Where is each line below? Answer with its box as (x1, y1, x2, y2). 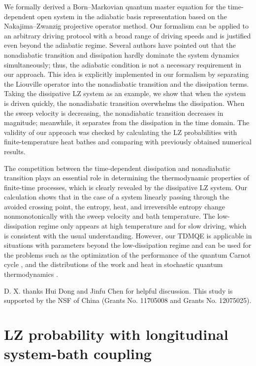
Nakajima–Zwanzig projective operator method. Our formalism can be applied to (4, 21, 249, 31)
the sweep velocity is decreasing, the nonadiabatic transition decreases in (4, 107, 224, 118)
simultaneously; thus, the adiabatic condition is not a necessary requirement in (4, 59, 242, 69)
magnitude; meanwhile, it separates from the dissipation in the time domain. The (4, 117, 250, 128)
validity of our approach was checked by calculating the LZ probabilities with (4, 127, 237, 137)
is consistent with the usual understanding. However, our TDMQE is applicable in (4, 230, 252, 240)
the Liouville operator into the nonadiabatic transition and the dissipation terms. (4, 78, 249, 89)
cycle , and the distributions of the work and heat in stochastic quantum (4, 259, 223, 269)
